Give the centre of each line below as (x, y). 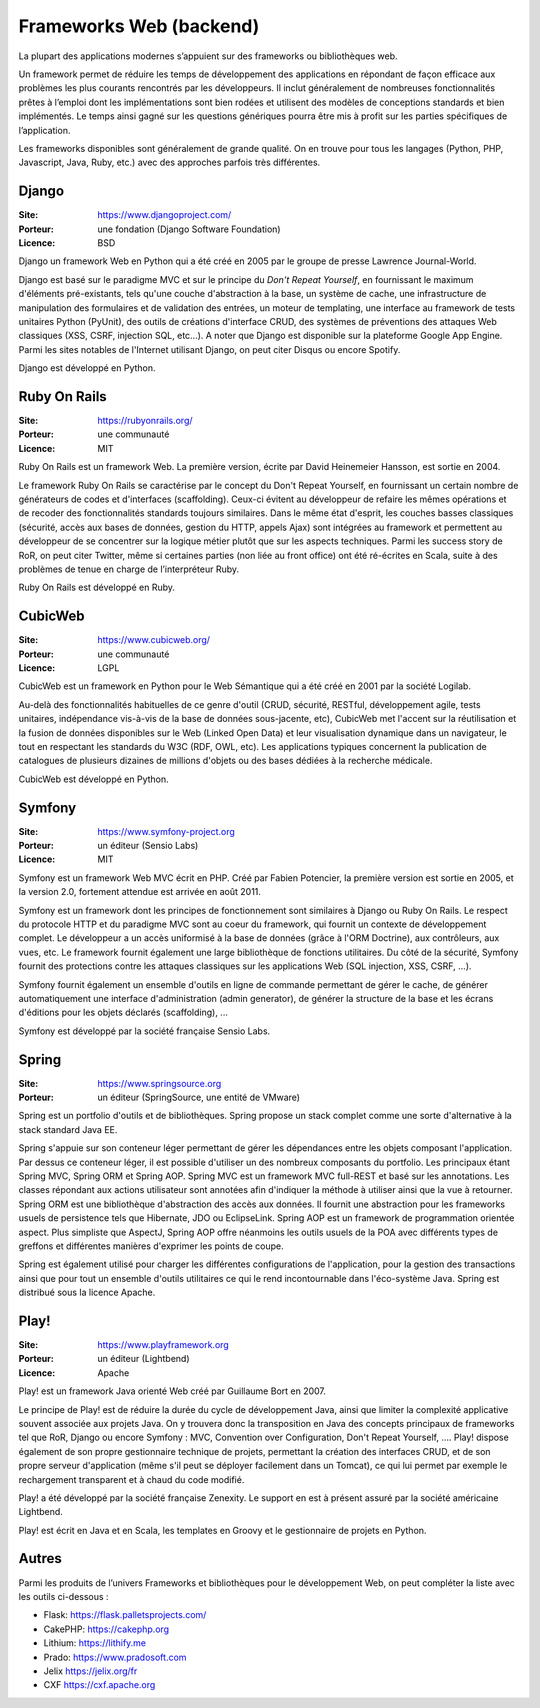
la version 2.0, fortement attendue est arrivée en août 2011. (140, 892)
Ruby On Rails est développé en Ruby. (96, 587)
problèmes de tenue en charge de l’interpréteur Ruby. (129, 569)
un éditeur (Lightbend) (143, 1359)
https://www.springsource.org (159, 1083)
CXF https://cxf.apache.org (99, 1685)
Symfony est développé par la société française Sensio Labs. (144, 1031)
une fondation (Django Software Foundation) (189, 229)
